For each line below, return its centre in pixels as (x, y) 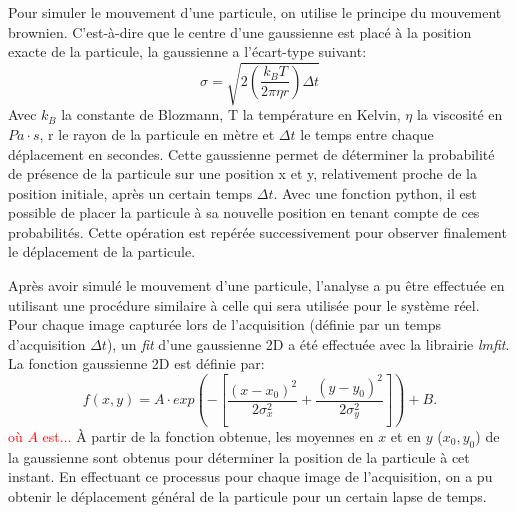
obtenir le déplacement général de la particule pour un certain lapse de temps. (247, 495)
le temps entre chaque (367, 133)
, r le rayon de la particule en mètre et (157, 133)
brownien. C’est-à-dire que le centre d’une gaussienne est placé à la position (240, 31)
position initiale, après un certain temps (130, 192)
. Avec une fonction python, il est (375, 192)
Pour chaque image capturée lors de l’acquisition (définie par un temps (225, 324)
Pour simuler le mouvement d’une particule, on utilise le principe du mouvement (255, 12)
